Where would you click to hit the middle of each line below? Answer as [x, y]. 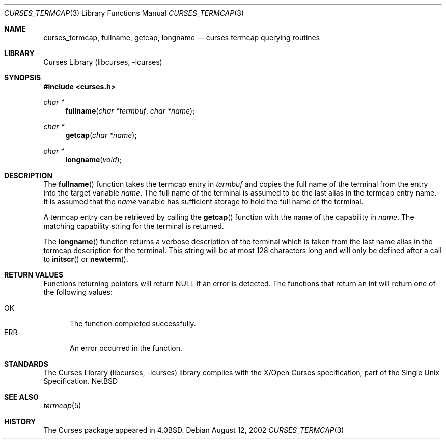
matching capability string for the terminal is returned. [134, 226]
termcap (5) [62, 406]
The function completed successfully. [133, 324]
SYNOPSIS [23, 78]
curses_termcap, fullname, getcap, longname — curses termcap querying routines [182, 37]
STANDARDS [26, 364]
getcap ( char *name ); [101, 135]
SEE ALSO [21, 397]
